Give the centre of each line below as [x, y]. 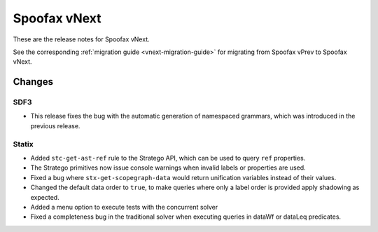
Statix [23, 144]
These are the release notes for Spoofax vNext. [81, 39]
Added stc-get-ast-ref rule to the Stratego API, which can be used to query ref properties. [168, 158]
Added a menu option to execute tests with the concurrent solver [124, 207]
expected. [45, 197]
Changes [33, 82]
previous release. [55, 125]
